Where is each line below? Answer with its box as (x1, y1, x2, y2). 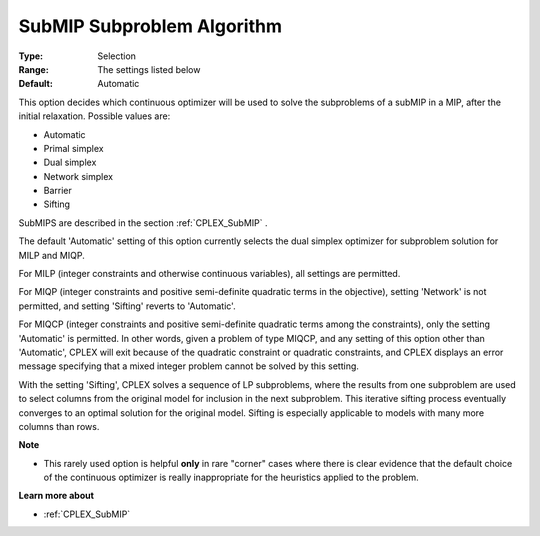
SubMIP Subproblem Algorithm (18, 15, 282, 37)
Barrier (43, 185, 72, 197)
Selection (97, 50, 137, 62)
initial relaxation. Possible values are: (18, 110, 171, 122)
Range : (18, 63, 49, 75)
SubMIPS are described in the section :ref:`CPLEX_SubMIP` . (18, 216, 269, 229)
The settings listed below (97, 63, 201, 75)
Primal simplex (43, 142, 104, 154)
